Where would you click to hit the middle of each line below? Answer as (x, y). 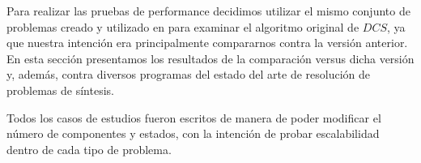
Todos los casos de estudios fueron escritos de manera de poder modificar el (194, 117)
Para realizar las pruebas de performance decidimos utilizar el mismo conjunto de (208, 11)
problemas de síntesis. (60, 90)
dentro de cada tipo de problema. (89, 149)
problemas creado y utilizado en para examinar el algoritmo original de (183, 26)
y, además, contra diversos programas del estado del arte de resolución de (189, 74)
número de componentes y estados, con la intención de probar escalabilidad (193, 133)
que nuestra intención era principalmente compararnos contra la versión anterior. (207, 43)
